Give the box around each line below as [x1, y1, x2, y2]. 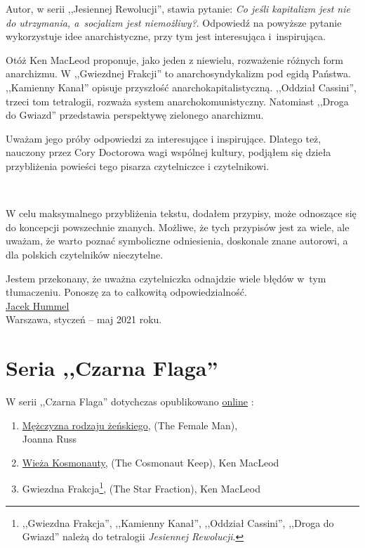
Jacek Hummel [6, 298, 69, 313]
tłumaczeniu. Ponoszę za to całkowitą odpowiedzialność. [6, 285, 247, 299]
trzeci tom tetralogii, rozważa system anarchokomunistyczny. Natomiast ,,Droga [6, 93, 349, 108]
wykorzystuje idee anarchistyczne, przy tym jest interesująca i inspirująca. [6, 29, 326, 44]
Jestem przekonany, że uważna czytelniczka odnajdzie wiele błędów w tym [6, 270, 326, 285]
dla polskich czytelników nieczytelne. [6, 247, 164, 261]
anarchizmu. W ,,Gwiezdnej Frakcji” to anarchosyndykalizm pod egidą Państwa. [6, 66, 351, 81]
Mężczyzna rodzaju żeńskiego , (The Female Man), [22, 417, 238, 432]
